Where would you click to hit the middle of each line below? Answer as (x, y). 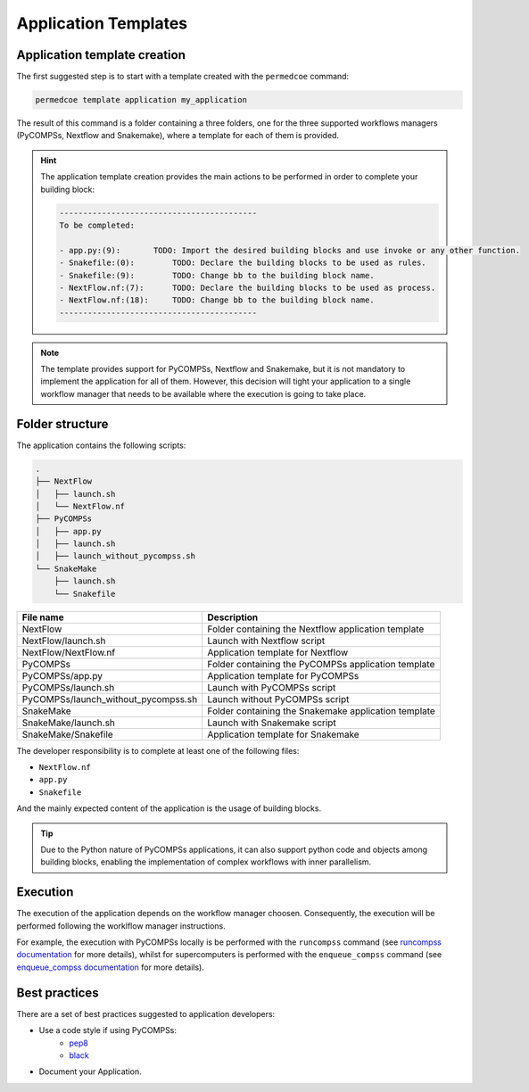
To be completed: (97, 225)
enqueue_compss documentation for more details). (110, 967)
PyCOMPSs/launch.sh (68, 687)
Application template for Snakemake (284, 734)
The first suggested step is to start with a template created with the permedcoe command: (183, 77)
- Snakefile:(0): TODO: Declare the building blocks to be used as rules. (243, 263)
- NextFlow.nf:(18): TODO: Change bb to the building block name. (217, 300)
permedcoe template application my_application (141, 100)
